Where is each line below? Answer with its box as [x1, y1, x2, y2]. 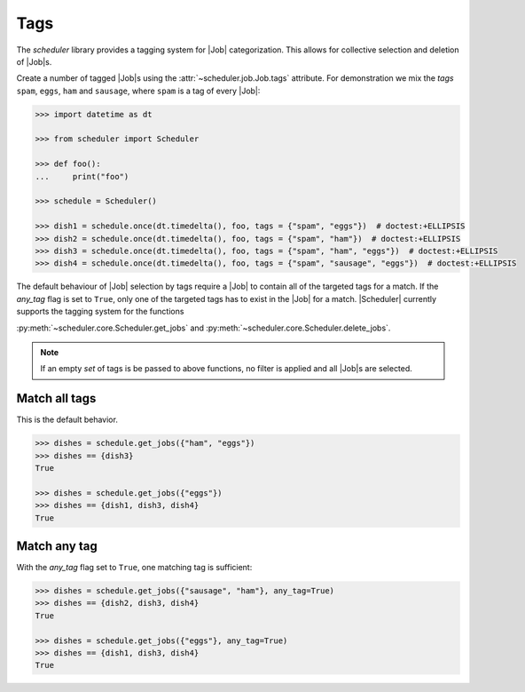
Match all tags [16, 391, 97, 406]
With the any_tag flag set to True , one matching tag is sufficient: [16, 562, 253, 573]
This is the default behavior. [16, 414, 119, 426]
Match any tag [16, 538, 98, 553]
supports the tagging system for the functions [16, 306, 184, 317]
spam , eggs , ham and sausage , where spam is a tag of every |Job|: [16, 85, 261, 96]
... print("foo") [35, 171, 129, 181]
